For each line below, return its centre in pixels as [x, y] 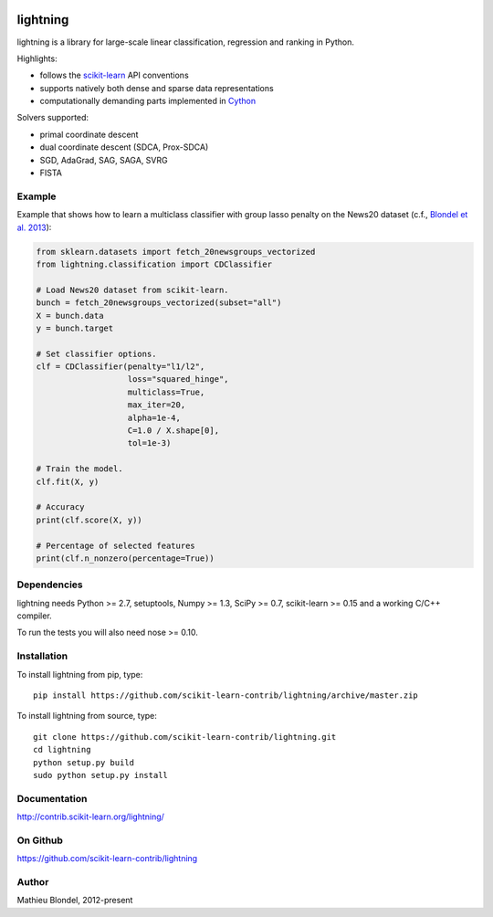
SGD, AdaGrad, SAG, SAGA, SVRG [104, 160]
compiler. [34, 616]
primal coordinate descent [89, 134]
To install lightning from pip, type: [80, 674]
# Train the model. [79, 469]
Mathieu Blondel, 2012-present [75, 901]
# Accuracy [60, 507]
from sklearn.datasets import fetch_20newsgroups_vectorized [176, 252]
